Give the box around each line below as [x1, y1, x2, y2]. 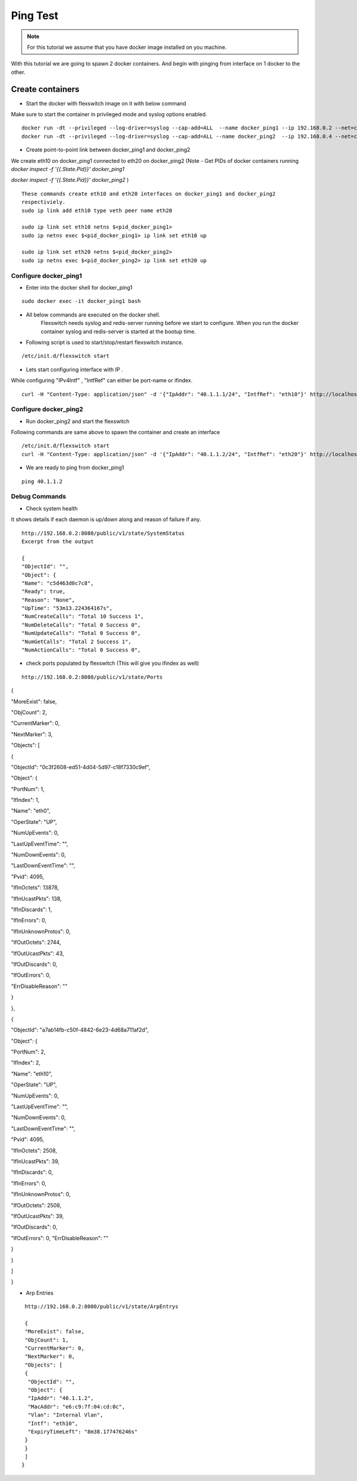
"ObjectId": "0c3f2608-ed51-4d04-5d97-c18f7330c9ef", [11, 763, 151, 770]
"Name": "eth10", [11, 1070, 53, 1077]
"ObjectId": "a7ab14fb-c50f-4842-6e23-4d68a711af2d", [11, 1026, 149, 1034]
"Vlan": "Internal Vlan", [27, 1412, 104, 1418]
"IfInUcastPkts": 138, [11, 895, 62, 902]
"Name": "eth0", [11, 807, 51, 814]
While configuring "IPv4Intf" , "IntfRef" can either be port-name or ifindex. [11, 377, 193, 384]
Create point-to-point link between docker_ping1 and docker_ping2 [26, 146, 190, 153]
